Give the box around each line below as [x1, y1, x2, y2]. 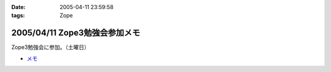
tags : [11, 12, 25, 19]
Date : [11, 4, 26, 10]
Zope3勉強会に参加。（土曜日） [11, 44, 90, 51]
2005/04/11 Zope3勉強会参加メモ [11, 28, 140, 38]
